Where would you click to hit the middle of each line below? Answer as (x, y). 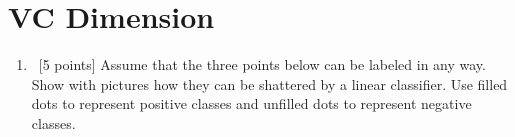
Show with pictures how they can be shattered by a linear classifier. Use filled (269, 83)
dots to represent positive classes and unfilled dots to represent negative (251, 103)
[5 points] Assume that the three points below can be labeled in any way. (262, 64)
